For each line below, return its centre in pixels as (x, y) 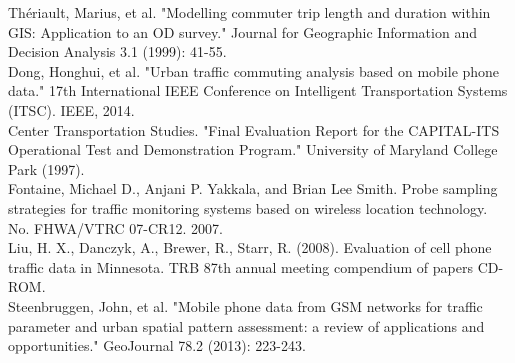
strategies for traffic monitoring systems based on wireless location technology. (248, 207)
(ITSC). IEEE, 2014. (71, 109)
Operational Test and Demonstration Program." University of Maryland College (253, 149)
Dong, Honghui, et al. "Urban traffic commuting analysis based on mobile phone (254, 70)
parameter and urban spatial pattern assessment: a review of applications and (246, 325)
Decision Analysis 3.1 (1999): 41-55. (117, 51)
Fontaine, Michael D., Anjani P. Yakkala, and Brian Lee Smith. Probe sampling (253, 188)
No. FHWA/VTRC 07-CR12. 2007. (115, 227)
